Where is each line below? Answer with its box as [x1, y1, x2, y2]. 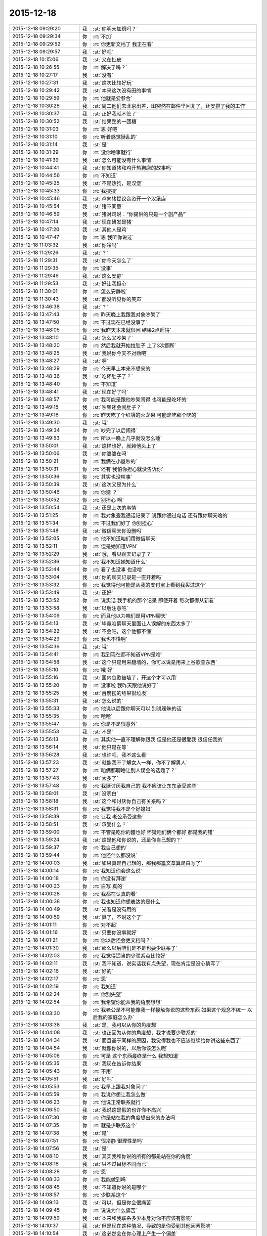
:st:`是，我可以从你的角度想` [92, 1021, 158, 1028]
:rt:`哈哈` [92, 712, 113, 719]
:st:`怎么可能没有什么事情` [92, 156, 153, 163]
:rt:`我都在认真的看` [92, 890, 137, 897]
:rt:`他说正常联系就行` [92, 1099, 142, 1105]
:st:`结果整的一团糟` [92, 118, 138, 125]
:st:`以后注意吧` [92, 605, 129, 612]
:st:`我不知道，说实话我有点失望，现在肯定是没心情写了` [92, 960, 222, 967]
